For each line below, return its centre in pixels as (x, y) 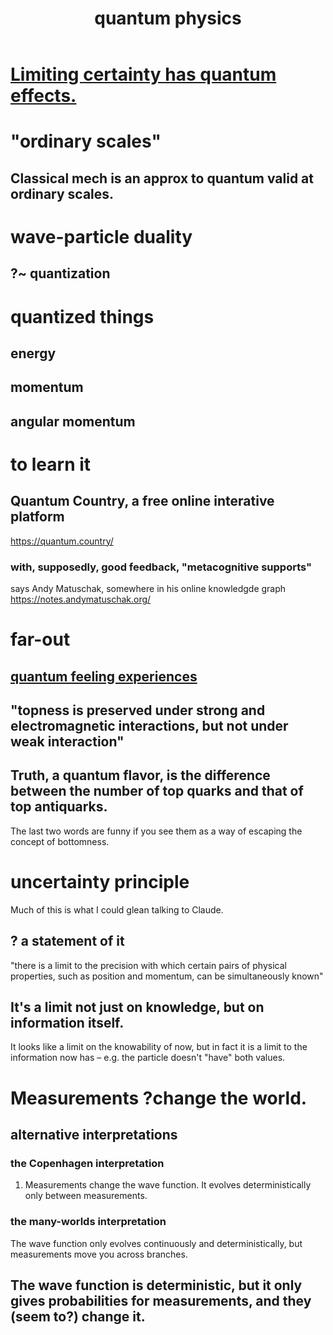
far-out (40, 639)
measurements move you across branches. (99, 1254)
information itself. (67, 1022)
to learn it (51, 464)
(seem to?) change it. (78, 1316)
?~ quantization (60, 273)
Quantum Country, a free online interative (142, 501)
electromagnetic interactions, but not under (149, 725)
